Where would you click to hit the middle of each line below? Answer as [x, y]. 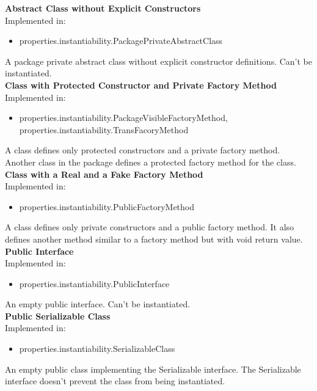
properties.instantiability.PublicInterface [94, 283]
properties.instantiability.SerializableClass [97, 349]
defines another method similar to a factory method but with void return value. [154, 239]
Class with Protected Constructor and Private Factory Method [141, 85]
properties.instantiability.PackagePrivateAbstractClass [121, 41]
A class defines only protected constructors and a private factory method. [143, 150]
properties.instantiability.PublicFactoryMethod [107, 206]
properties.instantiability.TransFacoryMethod [104, 129]
